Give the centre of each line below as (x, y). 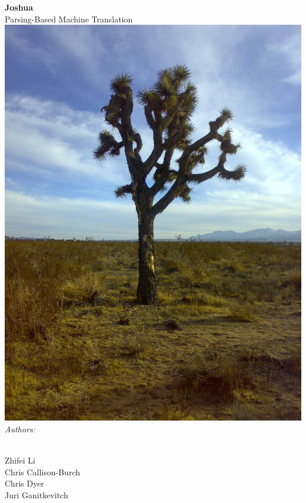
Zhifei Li (20, 460)
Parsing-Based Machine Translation (69, 19)
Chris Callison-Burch (42, 471)
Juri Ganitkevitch (36, 494)
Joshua (19, 7)
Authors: (20, 428)
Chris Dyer (24, 483)
